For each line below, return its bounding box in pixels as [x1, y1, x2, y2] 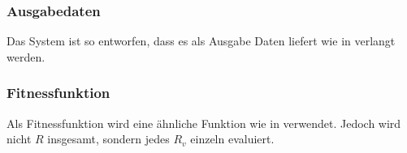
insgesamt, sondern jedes [47, 130, 170, 147]
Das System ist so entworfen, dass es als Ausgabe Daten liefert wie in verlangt [6, 32, 396, 49]
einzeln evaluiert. [190, 130, 275, 147]
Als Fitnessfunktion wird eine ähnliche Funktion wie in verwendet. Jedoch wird [6, 114, 401, 131]
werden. [6, 48, 45, 65]
